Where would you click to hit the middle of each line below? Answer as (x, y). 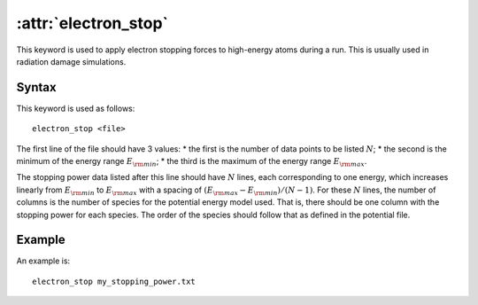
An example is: (43, 261)
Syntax (36, 87)
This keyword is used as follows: (76, 108)
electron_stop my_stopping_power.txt (114, 281)
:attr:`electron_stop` (92, 23)
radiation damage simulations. (71, 61)
